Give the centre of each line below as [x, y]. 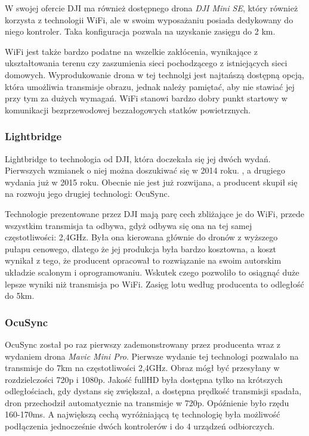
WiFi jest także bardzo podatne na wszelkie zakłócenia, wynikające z [131, 51]
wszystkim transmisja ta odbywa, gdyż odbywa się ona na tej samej [129, 225]
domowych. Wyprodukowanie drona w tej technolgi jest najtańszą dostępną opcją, [155, 74]
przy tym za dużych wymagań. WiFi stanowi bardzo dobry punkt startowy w [146, 98]
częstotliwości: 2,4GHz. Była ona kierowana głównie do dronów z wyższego [141, 237]
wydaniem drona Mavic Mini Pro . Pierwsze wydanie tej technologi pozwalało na [152, 356]
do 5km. [20, 296]
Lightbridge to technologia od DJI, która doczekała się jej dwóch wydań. [138, 158]
